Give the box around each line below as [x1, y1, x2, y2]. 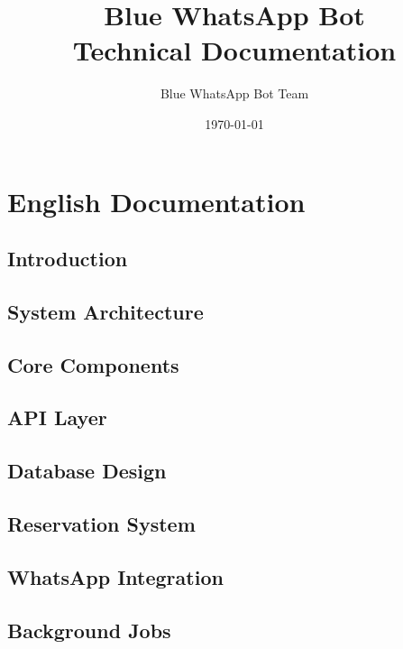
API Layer [7, 403, 107, 431]
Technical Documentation [72, 32, 397, 69]
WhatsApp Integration [7, 562, 224, 590]
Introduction [7, 245, 128, 273]
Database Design [7, 457, 167, 485]
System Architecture [7, 297, 204, 325]
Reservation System [7, 509, 196, 537]
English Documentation [7, 182, 306, 219]
